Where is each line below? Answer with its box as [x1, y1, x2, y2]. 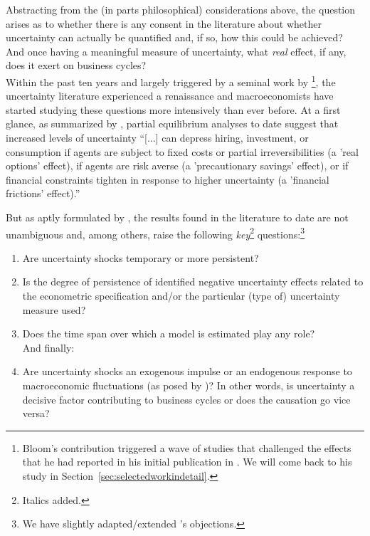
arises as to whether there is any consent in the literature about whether [6, 16, 322, 31]
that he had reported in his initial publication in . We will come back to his [22, 454, 352, 469]
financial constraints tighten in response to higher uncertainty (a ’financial [6, 172, 329, 186]
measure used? [22, 302, 86, 317]
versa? [22, 406, 50, 421]
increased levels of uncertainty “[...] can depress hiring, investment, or [6, 130, 309, 144]
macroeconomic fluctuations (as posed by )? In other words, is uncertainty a [22, 377, 355, 392]
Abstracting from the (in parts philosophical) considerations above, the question [6, 2, 356, 16]
